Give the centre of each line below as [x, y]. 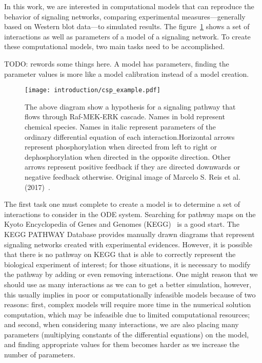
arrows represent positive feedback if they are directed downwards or [133, 167]
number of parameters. [40, 355]
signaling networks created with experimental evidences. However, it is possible [128, 244]
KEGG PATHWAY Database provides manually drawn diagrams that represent [129, 234]
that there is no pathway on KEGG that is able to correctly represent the [120, 254]
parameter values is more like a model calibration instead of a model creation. [127, 73]
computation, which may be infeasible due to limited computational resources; [127, 314]
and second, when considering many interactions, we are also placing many [122, 324]
